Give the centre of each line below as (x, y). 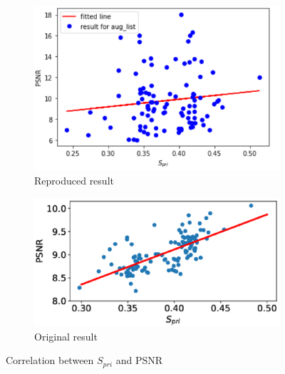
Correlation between (50, 360)
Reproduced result (74, 181)
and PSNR (139, 360)
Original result (66, 336)
